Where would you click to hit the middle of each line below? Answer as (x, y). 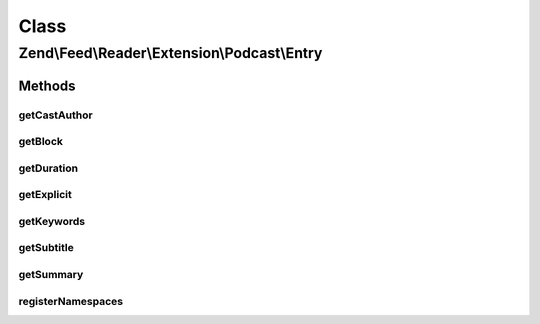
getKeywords (51, 221)
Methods (47, 85)
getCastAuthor (56, 115)
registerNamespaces (71, 301)
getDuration (48, 168)
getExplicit (45, 195)
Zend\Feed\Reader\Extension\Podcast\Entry (170, 53)
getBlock (41, 142)
